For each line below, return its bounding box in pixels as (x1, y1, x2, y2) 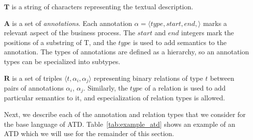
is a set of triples (12, 72, 62, 83)
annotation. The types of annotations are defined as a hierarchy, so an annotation (4, 47, 249, 57)
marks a (203, 18, 227, 28)
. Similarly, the (83, 83, 128, 93)
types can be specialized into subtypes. (4, 56, 121, 66)
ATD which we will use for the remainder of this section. (4, 128, 175, 139)
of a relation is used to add (145, 83, 226, 93)
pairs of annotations (4, 83, 64, 93)
